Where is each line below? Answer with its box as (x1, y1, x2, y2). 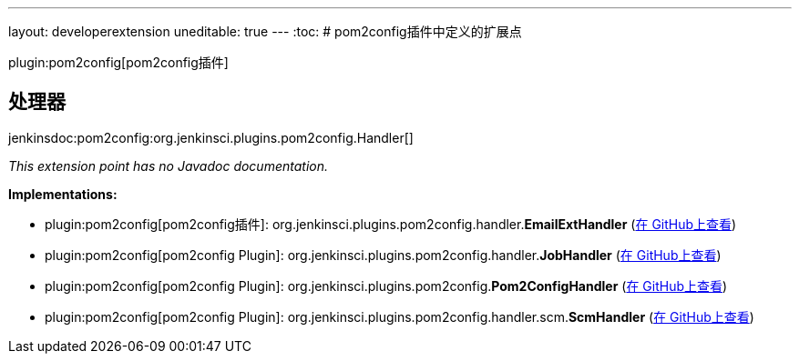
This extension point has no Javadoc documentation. (8, 157, 329, 174)
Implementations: (8, 186, 118, 202)
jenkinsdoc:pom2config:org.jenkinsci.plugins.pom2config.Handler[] (8, 129, 414, 145)
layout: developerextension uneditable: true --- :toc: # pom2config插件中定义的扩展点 (8, 24, 522, 39)
